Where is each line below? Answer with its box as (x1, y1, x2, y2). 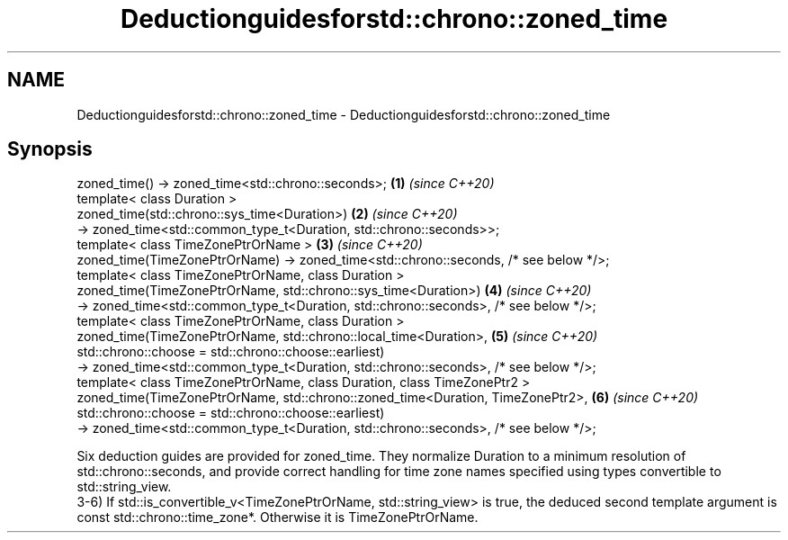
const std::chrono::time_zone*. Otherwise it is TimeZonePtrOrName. (76, 509, 479, 526)
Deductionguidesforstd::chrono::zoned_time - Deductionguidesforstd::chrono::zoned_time (76, 106, 611, 122)
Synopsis (7, 138, 93, 161)
